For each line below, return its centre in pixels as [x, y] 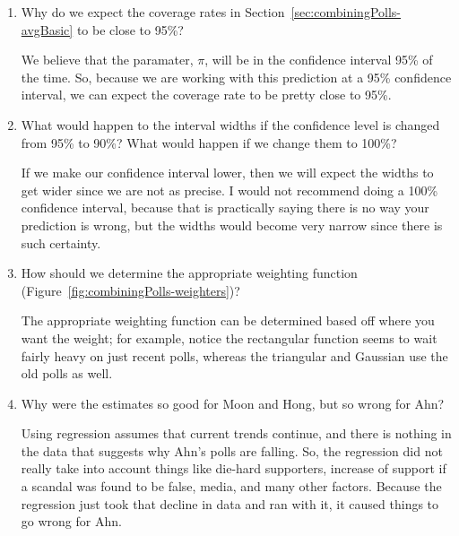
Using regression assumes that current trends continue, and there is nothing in [236, 433]
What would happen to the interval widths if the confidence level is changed [230, 124]
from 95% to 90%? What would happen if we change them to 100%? [209, 142]
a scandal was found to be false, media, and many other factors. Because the [231, 486]
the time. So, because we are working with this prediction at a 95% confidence [236, 77]
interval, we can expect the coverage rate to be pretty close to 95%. [206, 95]
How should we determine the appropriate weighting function [189, 273]
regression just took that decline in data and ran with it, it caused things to [230, 503]
